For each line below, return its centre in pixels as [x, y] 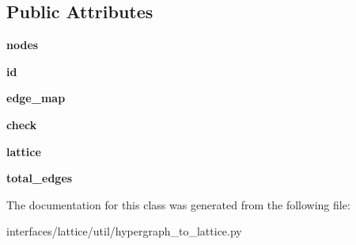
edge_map [36, 98]
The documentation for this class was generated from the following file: [178, 204]
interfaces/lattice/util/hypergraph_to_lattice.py [124, 231]
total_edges [40, 178]
